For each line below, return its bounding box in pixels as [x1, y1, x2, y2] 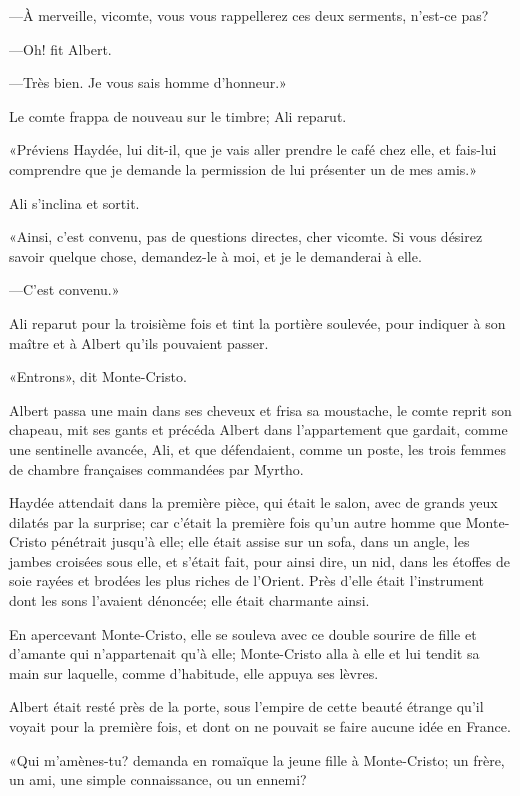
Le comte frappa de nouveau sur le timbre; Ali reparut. [9, 105, 347, 126]
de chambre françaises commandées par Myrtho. [9, 458, 304, 479]
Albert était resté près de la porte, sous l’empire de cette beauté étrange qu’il [9, 696, 484, 717]
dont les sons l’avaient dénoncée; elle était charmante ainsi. [9, 590, 370, 611]
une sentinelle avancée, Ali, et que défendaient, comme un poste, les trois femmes [9, 438, 506, 459]
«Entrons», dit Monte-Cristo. [9, 366, 187, 387]
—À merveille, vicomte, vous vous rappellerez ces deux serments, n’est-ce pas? [9, 5, 489, 25]
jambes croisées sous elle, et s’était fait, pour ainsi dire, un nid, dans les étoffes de [9, 550, 510, 571]
